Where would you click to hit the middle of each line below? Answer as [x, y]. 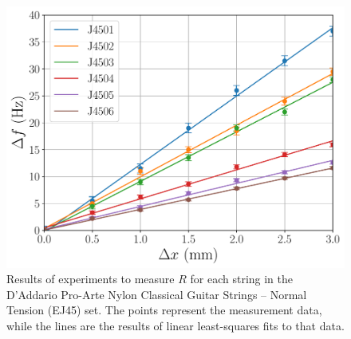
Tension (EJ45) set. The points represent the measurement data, [164, 310]
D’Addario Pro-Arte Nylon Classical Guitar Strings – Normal [157, 294]
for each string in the [242, 279]
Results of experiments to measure [91, 279]
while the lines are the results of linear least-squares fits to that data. [175, 325]
